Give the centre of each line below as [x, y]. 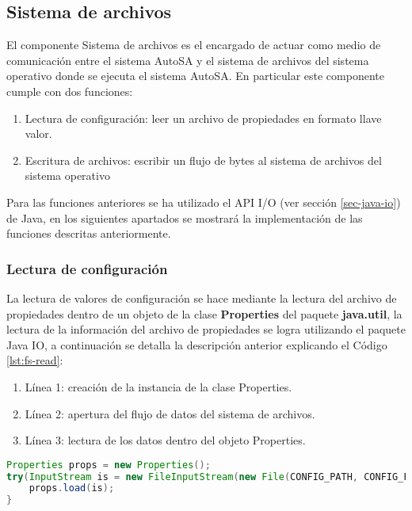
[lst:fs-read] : [35, 360]
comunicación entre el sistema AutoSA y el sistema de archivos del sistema [188, 60]
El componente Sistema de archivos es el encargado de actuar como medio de [194, 45]
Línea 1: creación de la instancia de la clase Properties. [158, 386]
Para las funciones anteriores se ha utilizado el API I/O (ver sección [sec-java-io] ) [204, 202]
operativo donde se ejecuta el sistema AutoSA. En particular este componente [195, 76]
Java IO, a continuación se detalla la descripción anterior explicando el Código [197, 344]
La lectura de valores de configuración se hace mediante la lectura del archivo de [202, 297]
